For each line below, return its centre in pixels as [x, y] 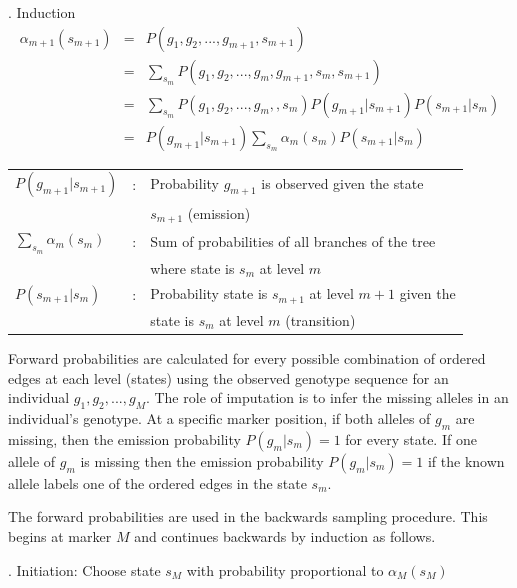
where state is [192, 267]
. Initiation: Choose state [84, 569]
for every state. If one [411, 438]
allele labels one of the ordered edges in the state [157, 482]
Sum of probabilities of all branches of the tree [293, 240]
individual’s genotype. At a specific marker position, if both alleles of [219, 418]
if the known [466, 460]
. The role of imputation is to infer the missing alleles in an [327, 397]
